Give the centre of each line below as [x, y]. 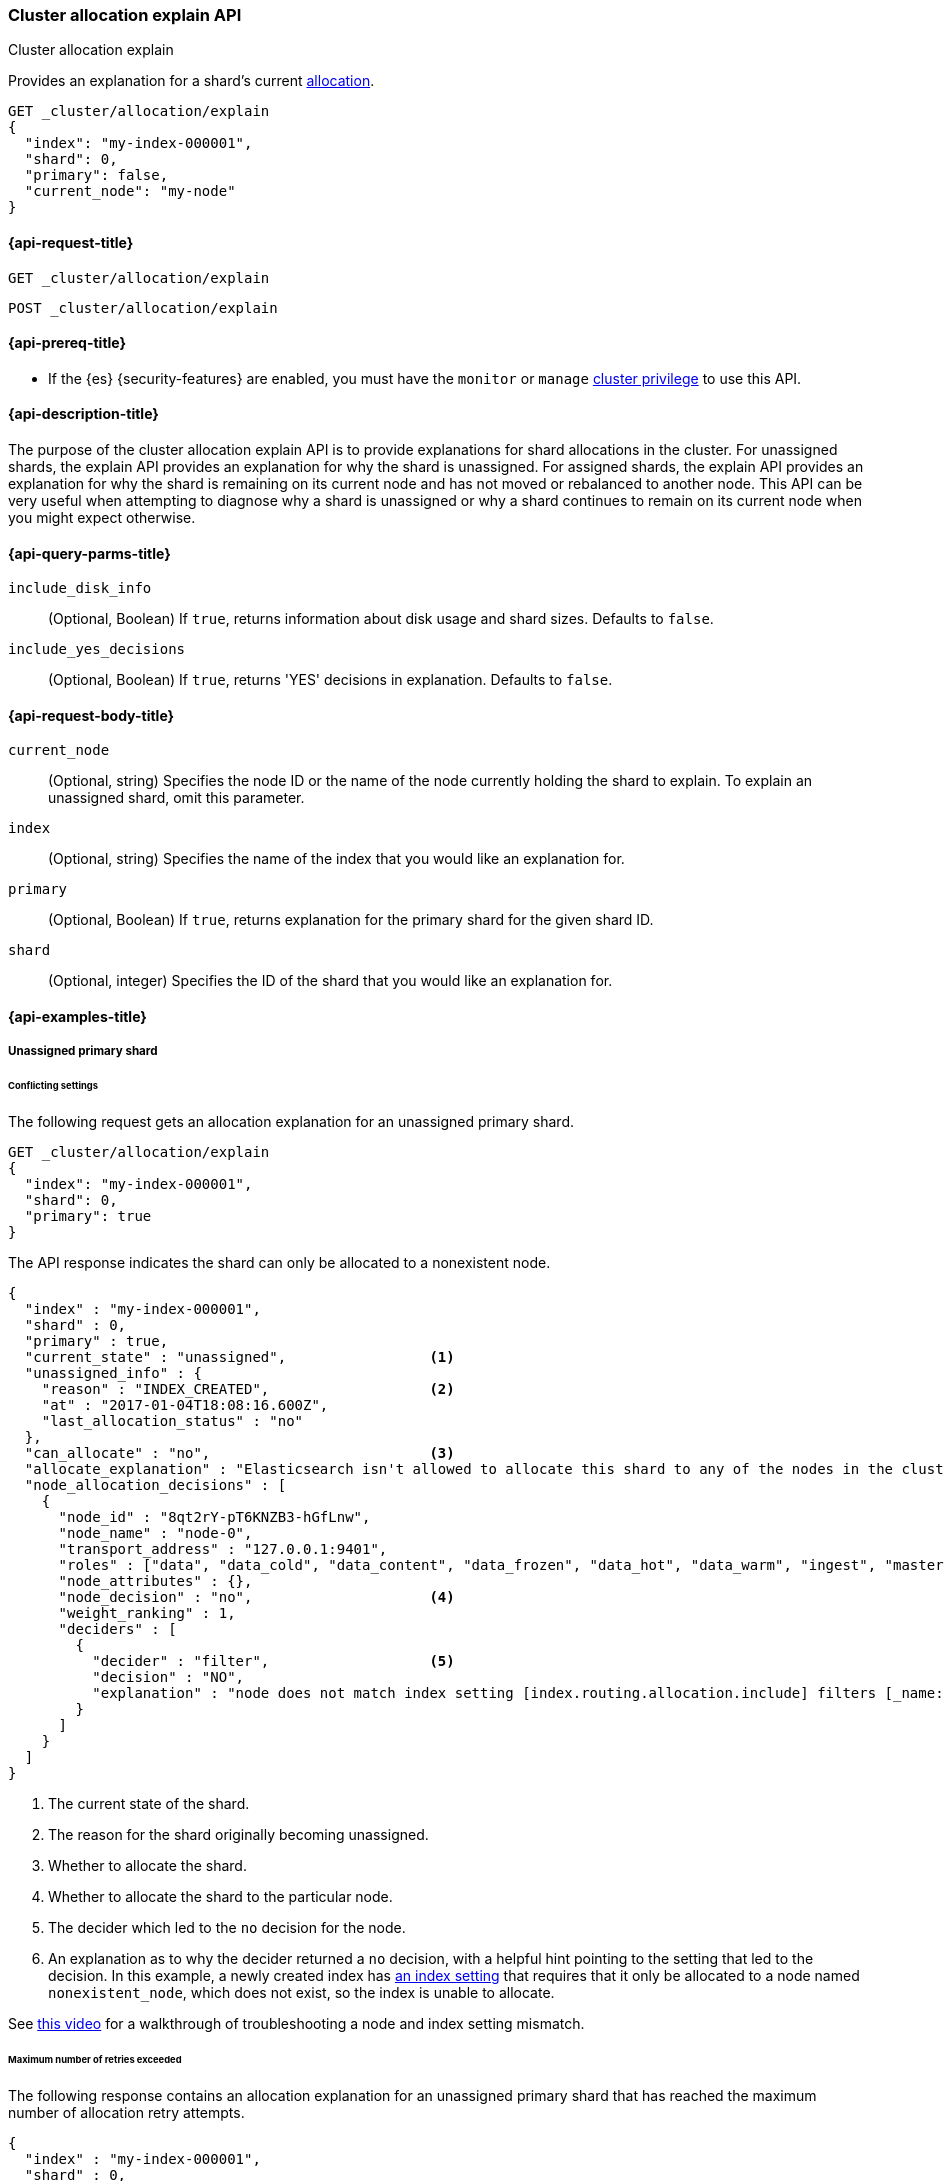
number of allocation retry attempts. [126, 2112]
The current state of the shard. [149, 1804]
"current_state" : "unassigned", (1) [239, 1357]
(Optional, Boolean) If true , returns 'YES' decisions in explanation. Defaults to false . [330, 680]
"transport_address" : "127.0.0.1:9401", [223, 1549]
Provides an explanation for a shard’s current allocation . [191, 81]
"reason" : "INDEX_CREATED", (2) [248, 1389]
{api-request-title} [71, 242]
